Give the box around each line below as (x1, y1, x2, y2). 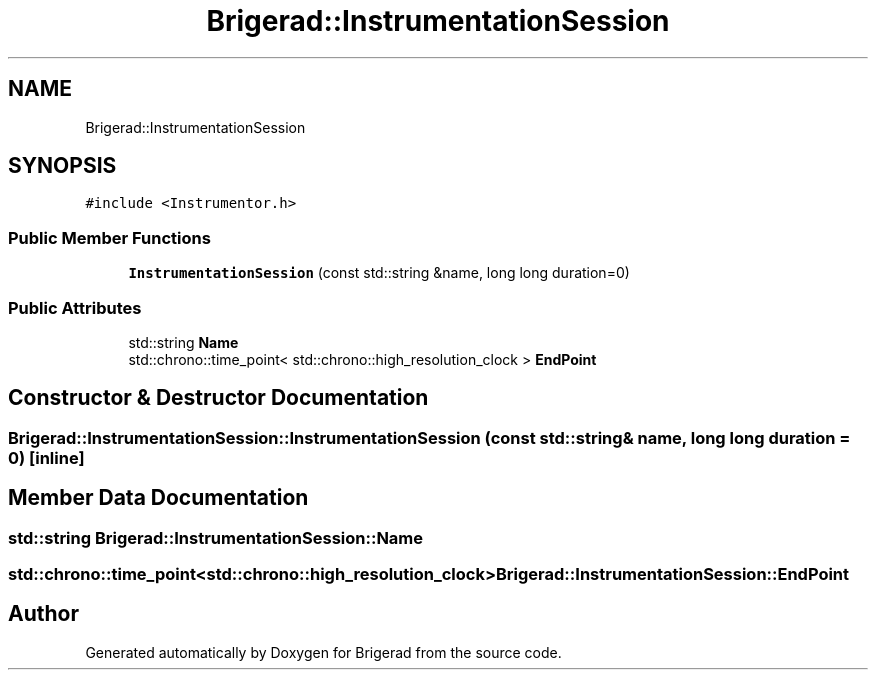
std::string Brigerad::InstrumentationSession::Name (8, 527, 424, 548)
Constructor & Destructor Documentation (8, 385, 429, 411)
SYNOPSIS (8, 153, 117, 179)
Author (8, 601, 79, 627)
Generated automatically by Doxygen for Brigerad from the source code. (85, 643, 562, 661)
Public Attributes (8, 297, 142, 318)
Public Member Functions (8, 227, 211, 248)
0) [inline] (8, 447, 85, 468)
